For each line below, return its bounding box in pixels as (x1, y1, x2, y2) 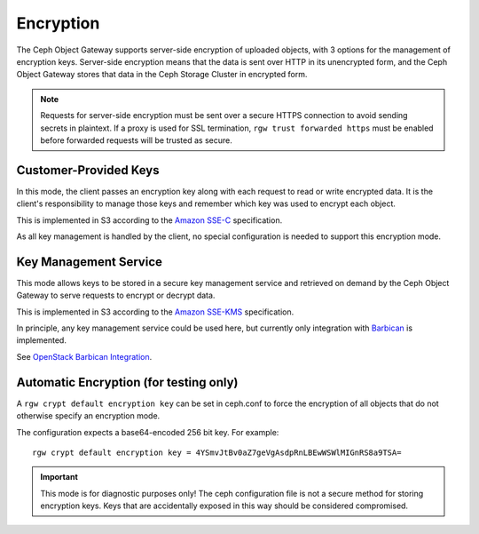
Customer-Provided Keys (16, 163, 160, 178)
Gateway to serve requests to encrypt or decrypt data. (16, 290, 216, 301)
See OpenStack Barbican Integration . (16, 351, 153, 362)
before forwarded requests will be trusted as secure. (40, 134, 232, 146)
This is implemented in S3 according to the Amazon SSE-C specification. (16, 214, 283, 226)
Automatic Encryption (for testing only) (16, 374, 239, 390)
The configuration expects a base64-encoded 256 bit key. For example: (16, 426, 279, 437)
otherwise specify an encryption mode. (16, 410, 161, 421)
